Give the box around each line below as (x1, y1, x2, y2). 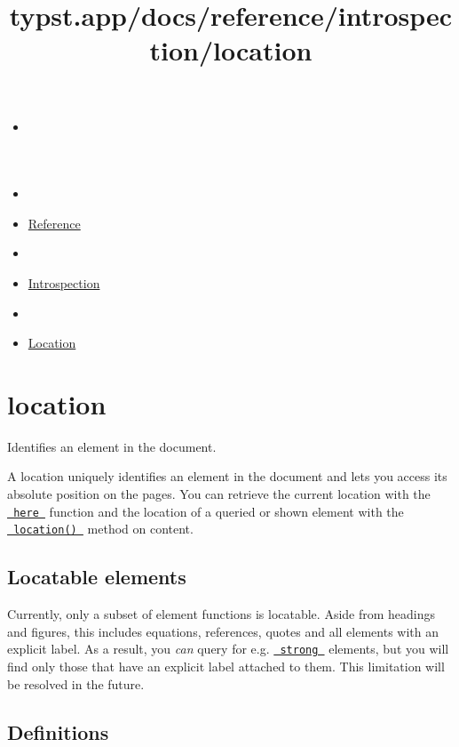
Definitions (7, 718, 109, 745)
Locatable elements (7, 563, 186, 590)
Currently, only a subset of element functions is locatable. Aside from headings (7, 605, 436, 623)
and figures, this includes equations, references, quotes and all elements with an (7, 622, 439, 640)
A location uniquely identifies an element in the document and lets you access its (7, 467, 447, 486)
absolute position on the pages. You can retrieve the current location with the (7, 485, 431, 503)
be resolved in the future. (7, 674, 145, 693)
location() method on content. (13, 519, 194, 538)
